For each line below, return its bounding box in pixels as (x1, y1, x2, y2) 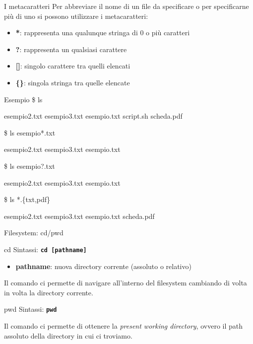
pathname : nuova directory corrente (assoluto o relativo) (15, 261, 191, 271)
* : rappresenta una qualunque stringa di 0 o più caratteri (15, 27, 190, 38)
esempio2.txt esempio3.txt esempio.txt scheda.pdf (4, 210, 155, 221)
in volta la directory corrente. (4, 287, 93, 297)
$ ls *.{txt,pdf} (4, 194, 51, 205)
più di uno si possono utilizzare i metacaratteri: (4, 10, 148, 21)
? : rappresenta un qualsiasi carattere (15, 44, 127, 54)
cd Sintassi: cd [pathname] (4, 244, 87, 254)
